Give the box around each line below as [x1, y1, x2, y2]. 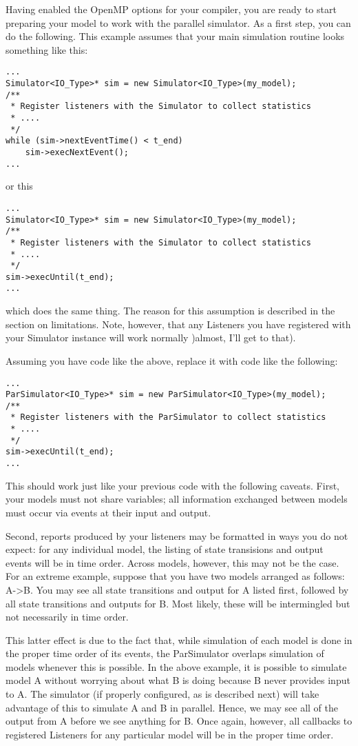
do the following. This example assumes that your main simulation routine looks [6, 29, 345, 43]
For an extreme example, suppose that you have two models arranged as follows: [6, 569, 345, 583]
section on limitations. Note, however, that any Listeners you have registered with [6, 316, 351, 331]
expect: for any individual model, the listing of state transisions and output [6, 542, 324, 556]
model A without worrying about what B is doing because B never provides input [6, 673, 350, 687]
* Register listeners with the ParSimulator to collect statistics [10, 412, 326, 423]
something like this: [6, 42, 88, 57]
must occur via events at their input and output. [6, 505, 211, 519]
